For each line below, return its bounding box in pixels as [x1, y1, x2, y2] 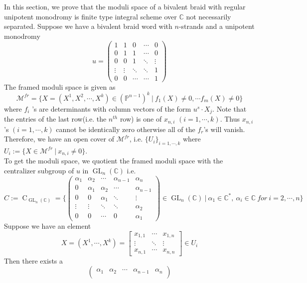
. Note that [212, 103, 247, 114]
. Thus [220, 114, 240, 124]
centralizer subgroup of [4, 165, 74, 176]
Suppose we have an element [4, 221, 91, 231]
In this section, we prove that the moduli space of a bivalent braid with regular [4, 1, 246, 11]
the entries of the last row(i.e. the [4, 114, 107, 124]
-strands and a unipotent [178, 21, 255, 31]
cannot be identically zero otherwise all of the [56, 124, 195, 134]
